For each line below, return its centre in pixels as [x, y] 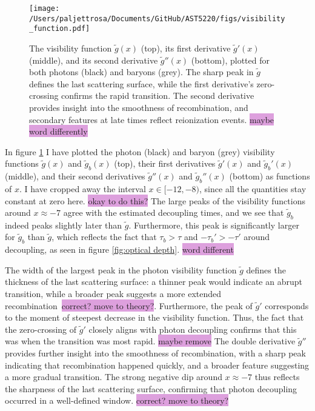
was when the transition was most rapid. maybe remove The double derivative [150, 341]
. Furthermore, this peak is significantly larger [214, 225]
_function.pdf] [60, 29]
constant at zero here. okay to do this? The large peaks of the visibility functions [155, 200]
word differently [58, 131]
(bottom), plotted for [230, 60]
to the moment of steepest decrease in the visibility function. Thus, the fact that [154, 317]
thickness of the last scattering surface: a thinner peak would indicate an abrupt [154, 282]
